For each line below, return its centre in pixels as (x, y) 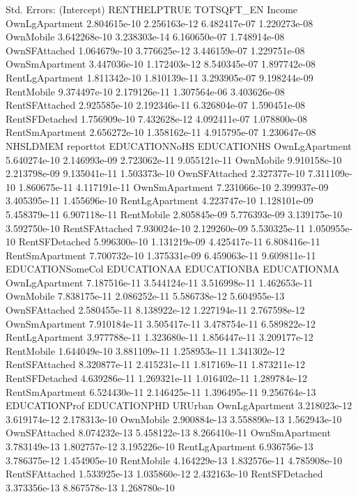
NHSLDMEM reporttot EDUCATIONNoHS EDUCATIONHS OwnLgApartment (179, 145)
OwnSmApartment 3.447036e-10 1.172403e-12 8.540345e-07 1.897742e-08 (161, 64)
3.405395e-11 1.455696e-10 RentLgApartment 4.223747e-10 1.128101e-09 (159, 200)
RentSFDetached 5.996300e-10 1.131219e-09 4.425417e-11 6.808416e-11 (169, 242)
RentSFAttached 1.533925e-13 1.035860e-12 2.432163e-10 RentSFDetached (164, 474)
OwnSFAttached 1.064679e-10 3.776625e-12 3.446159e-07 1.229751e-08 (155, 50)
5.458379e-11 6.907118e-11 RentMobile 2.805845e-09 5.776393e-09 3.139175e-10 (174, 214)
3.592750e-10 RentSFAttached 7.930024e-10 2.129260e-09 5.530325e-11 (156, 228)
